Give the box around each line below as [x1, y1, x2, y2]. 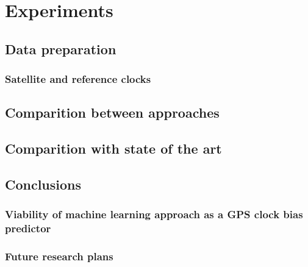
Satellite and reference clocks [5, 71, 151, 87]
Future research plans [5, 249, 113, 264]
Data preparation [5, 39, 116, 58]
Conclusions [5, 174, 82, 193]
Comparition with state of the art [5, 139, 222, 158]
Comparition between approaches [5, 103, 220, 122]
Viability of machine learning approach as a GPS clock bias [5, 207, 303, 222]
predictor [5, 221, 51, 236]
